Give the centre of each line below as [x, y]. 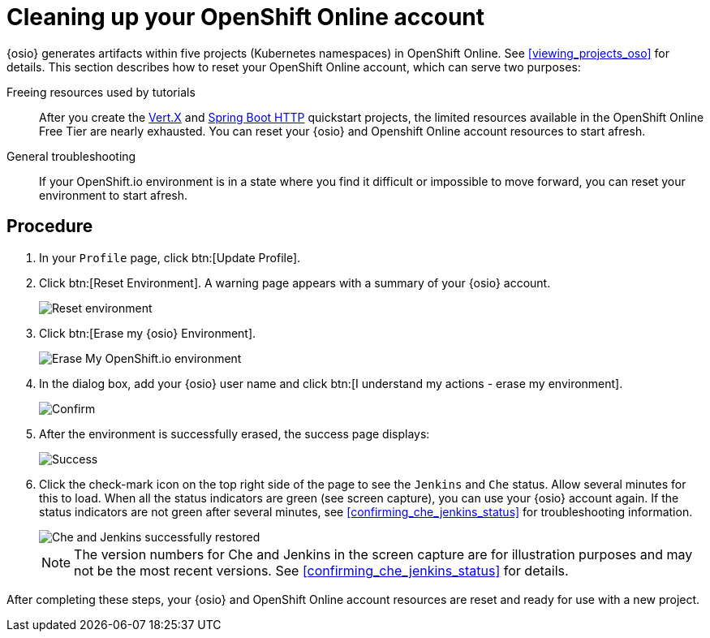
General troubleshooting [71, 156]
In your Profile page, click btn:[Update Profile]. [170, 257]
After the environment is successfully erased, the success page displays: [235, 433]
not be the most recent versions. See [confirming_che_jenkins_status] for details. [321, 570]
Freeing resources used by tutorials [101, 92]
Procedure [50, 226]
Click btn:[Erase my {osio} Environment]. [148, 333]
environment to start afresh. [114, 195]
